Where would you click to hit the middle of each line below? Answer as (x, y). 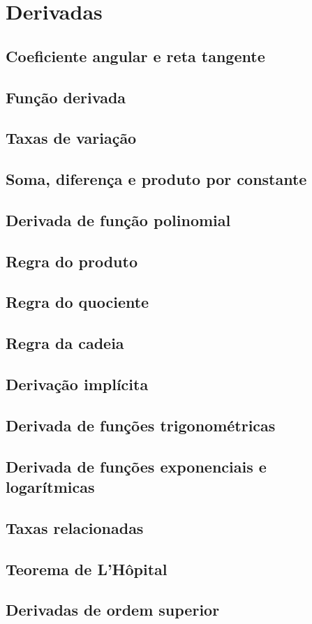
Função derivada (66, 97)
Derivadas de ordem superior (113, 610)
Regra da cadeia (65, 343)
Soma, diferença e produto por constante (156, 179)
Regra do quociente (77, 302)
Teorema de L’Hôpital (87, 569)
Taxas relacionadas (75, 527)
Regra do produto (72, 261)
